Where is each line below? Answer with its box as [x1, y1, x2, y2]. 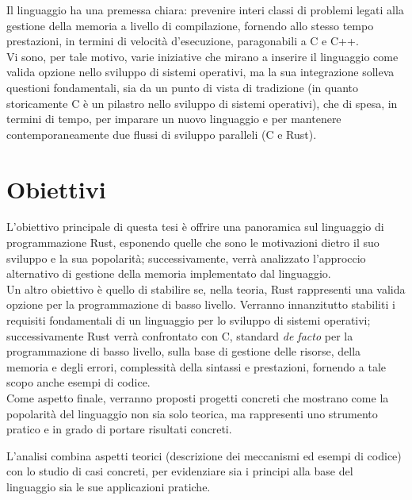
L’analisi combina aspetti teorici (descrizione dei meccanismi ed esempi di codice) [6, 447, 402, 463]
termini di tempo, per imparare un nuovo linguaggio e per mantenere [6, 110, 341, 127]
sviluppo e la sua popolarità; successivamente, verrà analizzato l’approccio [6, 249, 366, 266]
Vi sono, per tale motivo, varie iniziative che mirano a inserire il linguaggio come [6, 48, 399, 64]
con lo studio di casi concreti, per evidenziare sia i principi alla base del [6, 463, 353, 479]
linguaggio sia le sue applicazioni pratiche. [6, 478, 211, 494]
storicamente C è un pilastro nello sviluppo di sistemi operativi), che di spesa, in [6, 94, 398, 111]
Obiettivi [6, 172, 106, 205]
